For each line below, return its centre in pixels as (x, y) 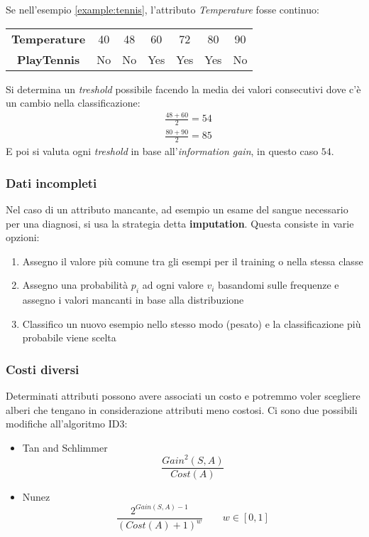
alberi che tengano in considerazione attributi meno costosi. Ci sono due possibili (182, 409)
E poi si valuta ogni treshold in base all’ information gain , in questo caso (162, 151)
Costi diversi (43, 369)
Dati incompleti (51, 182)
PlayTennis (48, 59)
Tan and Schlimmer (65, 447)
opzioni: (23, 237)
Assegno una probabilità (75, 285)
